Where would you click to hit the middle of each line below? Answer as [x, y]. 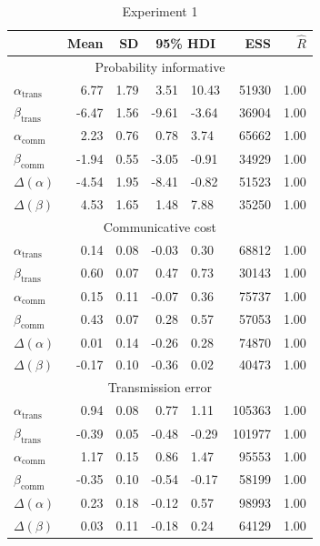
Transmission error [160, 387]
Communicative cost [160, 226]
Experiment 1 [160, 11]
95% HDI [186, 42]
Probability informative [160, 66]
